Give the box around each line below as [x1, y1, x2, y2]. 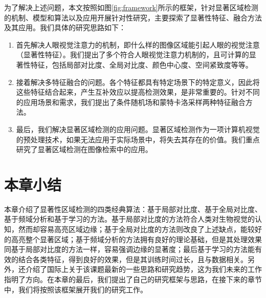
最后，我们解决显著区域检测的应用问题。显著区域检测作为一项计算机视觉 [16, 123, 260, 134]
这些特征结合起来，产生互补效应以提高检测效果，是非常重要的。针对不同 [16, 87, 260, 97]
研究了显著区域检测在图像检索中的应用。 [16, 144, 152, 155]
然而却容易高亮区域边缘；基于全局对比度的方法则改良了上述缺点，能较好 [18, 224, 262, 235]
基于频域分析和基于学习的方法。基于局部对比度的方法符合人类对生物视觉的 [4, 214, 255, 224]
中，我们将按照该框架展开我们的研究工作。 [4, 284, 147, 294]
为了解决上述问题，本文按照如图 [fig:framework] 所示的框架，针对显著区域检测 [4, 2, 258, 12]
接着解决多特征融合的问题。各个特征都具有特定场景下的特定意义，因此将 [16, 76, 260, 87]
